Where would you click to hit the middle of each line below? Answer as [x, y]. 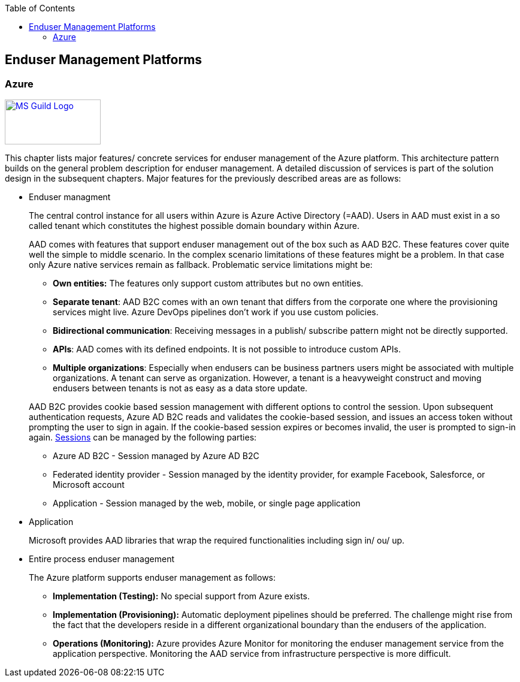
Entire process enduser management [102, 559]
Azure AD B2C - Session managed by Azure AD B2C [156, 456]
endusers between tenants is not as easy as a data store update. [180, 388]
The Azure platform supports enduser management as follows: [152, 578]
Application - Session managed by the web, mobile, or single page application [207, 503]
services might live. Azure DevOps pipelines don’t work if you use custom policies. [216, 312]
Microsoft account [89, 485]
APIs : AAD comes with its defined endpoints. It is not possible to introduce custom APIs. [227, 349]
